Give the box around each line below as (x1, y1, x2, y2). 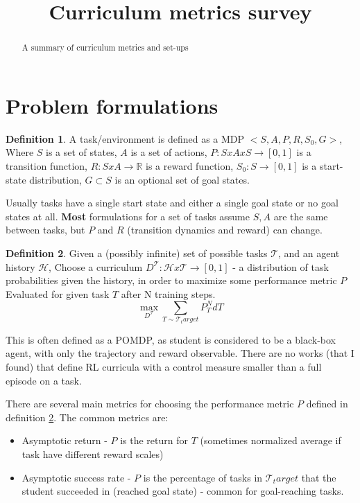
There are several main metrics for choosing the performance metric (6, 396, 294, 411)
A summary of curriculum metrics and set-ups (22, 42, 189, 53)
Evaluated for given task (6, 286, 110, 301)
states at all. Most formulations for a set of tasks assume (6, 209, 250, 223)
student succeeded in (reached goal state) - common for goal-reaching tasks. (22, 484, 344, 498)
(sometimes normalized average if (200, 433, 341, 448)
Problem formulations (6, 91, 218, 119)
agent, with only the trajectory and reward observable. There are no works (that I (6, 346, 354, 360)
